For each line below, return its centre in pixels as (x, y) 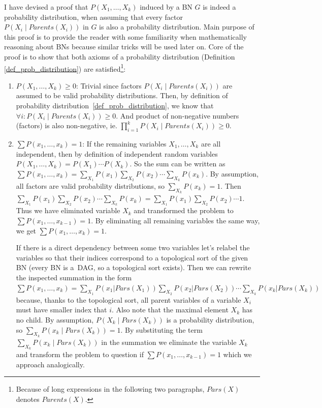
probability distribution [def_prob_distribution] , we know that (115, 105)
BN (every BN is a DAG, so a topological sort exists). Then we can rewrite (134, 267)
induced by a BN (166, 7)
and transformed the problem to (184, 210)
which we (237, 354)
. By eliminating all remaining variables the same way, (175, 220)
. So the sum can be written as (178, 164)
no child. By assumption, (55, 319)
